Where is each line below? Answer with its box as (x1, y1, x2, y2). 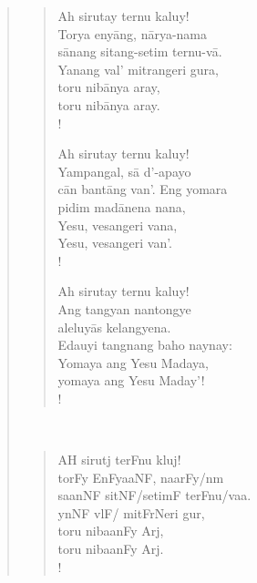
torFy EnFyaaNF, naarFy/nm (57, 467, 224, 486)
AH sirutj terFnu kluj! (57, 450, 181, 469)
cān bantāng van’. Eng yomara (57, 179, 228, 199)
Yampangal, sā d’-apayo (57, 161, 191, 180)
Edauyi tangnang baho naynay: (57, 335, 232, 354)
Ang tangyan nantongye (57, 299, 191, 318)
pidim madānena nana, (57, 197, 186, 216)
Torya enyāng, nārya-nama (57, 24, 208, 43)
